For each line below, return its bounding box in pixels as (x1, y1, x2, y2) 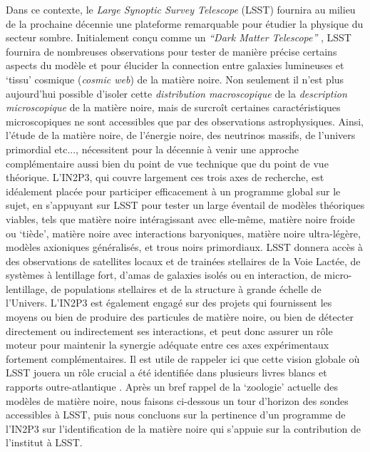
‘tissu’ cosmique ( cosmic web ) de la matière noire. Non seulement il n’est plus (6, 71, 344, 86)
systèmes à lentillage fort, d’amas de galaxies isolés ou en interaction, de (6, 267, 321, 282)
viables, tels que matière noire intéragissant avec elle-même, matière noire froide (6, 211, 355, 226)
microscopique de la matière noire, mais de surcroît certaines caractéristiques (6, 100, 341, 115)
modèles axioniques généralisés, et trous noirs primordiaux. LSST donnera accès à (6, 240, 364, 255)
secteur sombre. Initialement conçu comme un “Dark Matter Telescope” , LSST (6, 30, 351, 45)
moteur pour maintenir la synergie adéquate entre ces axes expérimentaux (6, 337, 329, 352)
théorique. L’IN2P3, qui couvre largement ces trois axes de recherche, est (6, 170, 324, 185)
